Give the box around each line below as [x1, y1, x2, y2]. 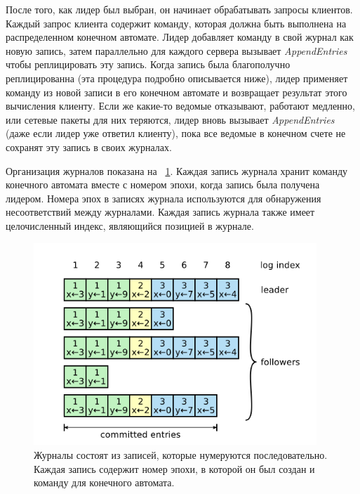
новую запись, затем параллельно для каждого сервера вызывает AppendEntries [6, 43, 347, 58]
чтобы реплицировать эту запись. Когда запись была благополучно [6, 57, 291, 72]
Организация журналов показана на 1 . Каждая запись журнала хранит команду [6, 163, 348, 178]
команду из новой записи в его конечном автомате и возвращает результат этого [6, 84, 347, 99]
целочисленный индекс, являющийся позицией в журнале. [6, 218, 254, 233]
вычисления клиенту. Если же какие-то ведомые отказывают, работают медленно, [6, 98, 355, 113]
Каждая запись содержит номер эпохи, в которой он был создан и [34, 461, 315, 476]
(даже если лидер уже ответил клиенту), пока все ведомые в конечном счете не [6, 126, 346, 141]
